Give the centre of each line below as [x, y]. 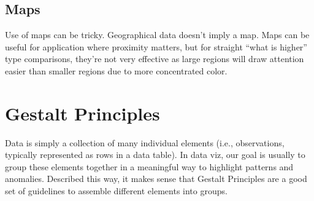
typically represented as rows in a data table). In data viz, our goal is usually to [155, 155]
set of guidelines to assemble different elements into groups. [116, 191]
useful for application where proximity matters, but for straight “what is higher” [156, 46]
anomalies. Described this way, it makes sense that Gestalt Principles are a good [156, 179]
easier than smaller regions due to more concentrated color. [116, 70]
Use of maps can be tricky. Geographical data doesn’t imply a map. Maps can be [157, 35]
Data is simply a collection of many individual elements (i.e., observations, [145, 142]
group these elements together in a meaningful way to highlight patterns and [149, 166]
